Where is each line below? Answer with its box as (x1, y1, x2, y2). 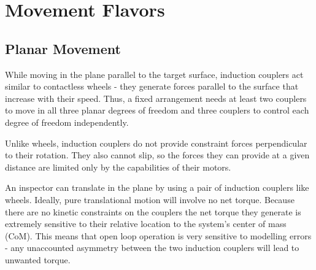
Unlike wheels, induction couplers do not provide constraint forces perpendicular (5, 136, 307, 149)
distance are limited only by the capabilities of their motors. (5, 160, 231, 173)
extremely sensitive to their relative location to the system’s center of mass (5, 217, 287, 230)
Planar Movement (5, 39, 121, 58)
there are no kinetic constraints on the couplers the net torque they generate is (5, 205, 301, 218)
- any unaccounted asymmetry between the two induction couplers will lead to (5, 241, 299, 254)
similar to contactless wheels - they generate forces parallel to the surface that (5, 80, 299, 93)
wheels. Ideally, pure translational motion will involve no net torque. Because (5, 193, 295, 206)
